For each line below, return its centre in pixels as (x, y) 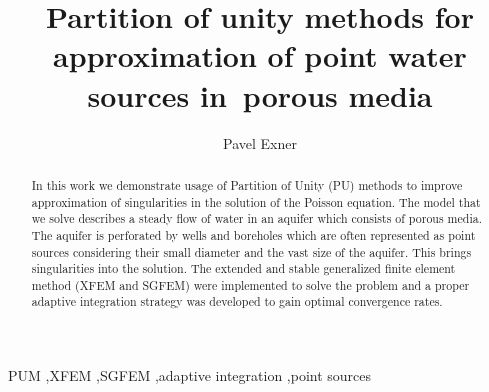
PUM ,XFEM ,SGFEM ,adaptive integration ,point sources (190, 375)
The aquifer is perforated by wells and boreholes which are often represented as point (253, 234)
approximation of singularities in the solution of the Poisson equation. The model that (256, 201)
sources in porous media (260, 94)
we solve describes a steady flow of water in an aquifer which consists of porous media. (256, 218)
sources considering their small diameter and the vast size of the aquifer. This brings (251, 251)
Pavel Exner (260, 142)
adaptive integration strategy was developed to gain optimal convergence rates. (237, 301)
